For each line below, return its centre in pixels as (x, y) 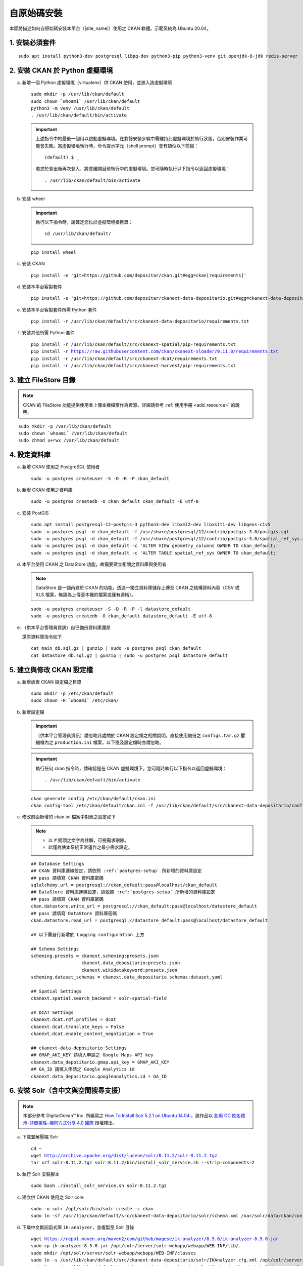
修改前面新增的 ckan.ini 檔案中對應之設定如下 (69, 817)
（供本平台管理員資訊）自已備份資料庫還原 (66, 627)
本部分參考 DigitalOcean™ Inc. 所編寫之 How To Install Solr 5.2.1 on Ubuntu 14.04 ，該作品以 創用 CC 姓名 (132, 1116)
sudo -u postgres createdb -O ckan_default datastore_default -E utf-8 (121, 616)
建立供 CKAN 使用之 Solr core (53, 1197)
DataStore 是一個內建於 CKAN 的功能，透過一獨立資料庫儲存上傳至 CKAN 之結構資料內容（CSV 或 (138, 587)
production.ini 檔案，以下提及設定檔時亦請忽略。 (109, 742)
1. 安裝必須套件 (33, 43)
